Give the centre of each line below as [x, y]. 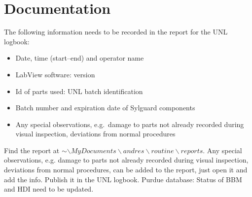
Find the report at [32, 150]
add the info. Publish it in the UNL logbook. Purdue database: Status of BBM [123, 179]
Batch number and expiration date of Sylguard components [105, 108]
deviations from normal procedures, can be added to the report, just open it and [126, 170]
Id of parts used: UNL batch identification [79, 91]
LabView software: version [55, 74]
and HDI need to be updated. [49, 189]
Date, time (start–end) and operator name [80, 58]
